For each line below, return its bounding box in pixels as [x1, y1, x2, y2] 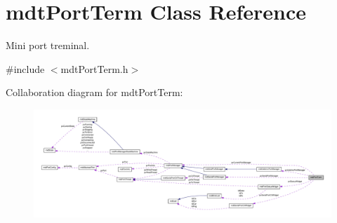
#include [6, 61, 45, 76]
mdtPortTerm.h [60, 61, 128, 76]
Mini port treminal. [6, 38, 90, 53]
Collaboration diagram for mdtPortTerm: [6, 85, 183, 100]
